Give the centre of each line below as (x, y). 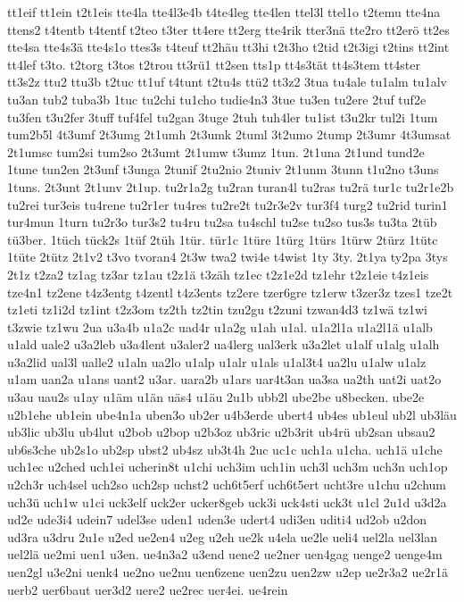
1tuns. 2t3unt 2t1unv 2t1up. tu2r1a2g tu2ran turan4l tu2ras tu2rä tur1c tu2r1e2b (231, 186)
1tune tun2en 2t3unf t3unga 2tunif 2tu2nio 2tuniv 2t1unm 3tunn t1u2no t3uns (223, 169)
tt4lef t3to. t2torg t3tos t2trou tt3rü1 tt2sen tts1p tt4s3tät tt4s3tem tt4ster (214, 64)
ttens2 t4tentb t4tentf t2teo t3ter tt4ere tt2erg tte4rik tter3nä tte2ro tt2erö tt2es (228, 29)
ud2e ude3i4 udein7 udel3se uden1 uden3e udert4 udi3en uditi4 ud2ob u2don (217, 519)
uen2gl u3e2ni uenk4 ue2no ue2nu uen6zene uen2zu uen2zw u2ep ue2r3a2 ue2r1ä (228, 572)
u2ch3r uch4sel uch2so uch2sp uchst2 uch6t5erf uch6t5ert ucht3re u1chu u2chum (227, 485)
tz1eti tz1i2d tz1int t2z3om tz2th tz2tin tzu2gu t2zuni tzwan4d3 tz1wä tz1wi (217, 309)
